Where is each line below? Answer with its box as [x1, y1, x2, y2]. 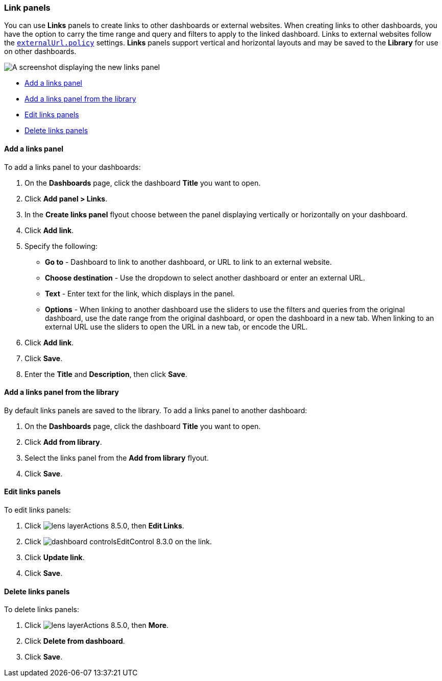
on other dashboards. [4, 47, 77, 56]
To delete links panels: [4, 605, 79, 614]
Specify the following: [24, 241, 97, 250]
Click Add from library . [24, 437, 102, 446]
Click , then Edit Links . [24, 521, 184, 531]
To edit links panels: [4, 506, 71, 515]
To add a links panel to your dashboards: [4, 162, 141, 171]
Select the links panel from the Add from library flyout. [24, 453, 209, 462]
